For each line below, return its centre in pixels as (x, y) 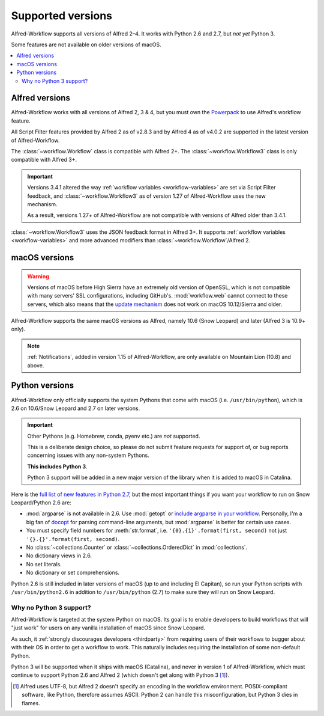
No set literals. (44, 564)
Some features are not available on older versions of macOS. (86, 44)
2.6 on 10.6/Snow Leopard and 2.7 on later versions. (76, 408)
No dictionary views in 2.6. (59, 555)
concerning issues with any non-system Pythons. (88, 455)
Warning (38, 276)
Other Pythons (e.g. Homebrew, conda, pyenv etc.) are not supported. (114, 436)
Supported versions (62, 16)
